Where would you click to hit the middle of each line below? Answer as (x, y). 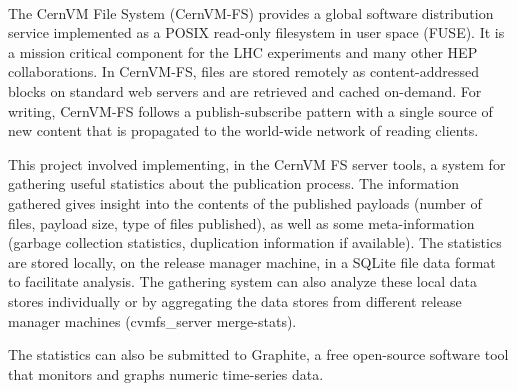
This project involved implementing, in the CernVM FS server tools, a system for (257, 163)
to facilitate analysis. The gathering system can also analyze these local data (243, 281)
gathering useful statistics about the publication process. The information (233, 183)
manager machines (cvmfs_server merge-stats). (152, 320)
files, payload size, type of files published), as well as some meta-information (241, 222)
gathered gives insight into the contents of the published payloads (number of (245, 202)
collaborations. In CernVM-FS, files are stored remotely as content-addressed (244, 71)
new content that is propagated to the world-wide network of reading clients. (243, 130)
